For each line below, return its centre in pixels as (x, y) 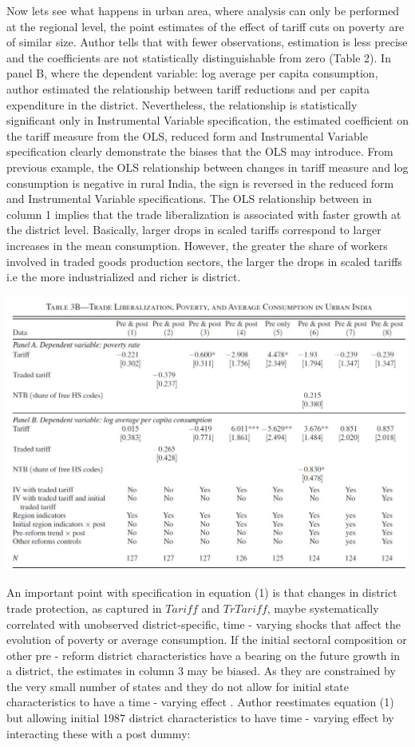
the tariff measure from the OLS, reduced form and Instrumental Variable (187, 135)
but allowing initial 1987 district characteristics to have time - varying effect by (200, 718)
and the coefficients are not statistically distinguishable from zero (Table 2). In (199, 57)
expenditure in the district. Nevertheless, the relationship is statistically (182, 104)
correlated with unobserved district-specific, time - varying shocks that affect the (204, 624)
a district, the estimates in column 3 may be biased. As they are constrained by (201, 671)
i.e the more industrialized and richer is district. (124, 277)
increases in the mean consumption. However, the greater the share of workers (197, 245)
